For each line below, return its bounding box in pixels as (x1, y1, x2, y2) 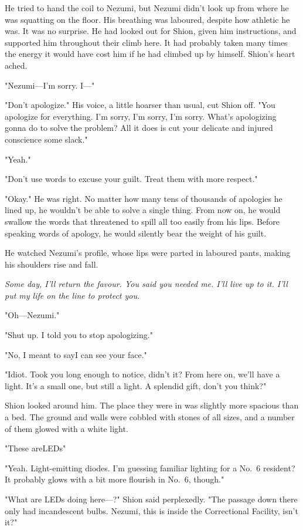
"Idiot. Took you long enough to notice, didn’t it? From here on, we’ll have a (5, 368, 280, 380)
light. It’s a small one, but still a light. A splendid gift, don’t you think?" (5, 379, 267, 391)
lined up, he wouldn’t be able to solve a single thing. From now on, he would (5, 204, 281, 216)
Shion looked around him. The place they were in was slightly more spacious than (5, 399, 299, 411)
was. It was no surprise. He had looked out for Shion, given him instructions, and (5, 25, 297, 37)
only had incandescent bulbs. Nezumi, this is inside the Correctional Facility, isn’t (5, 504, 298, 517)
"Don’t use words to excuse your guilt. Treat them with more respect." (5, 173, 258, 185)
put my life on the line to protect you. (5, 289, 140, 301)
